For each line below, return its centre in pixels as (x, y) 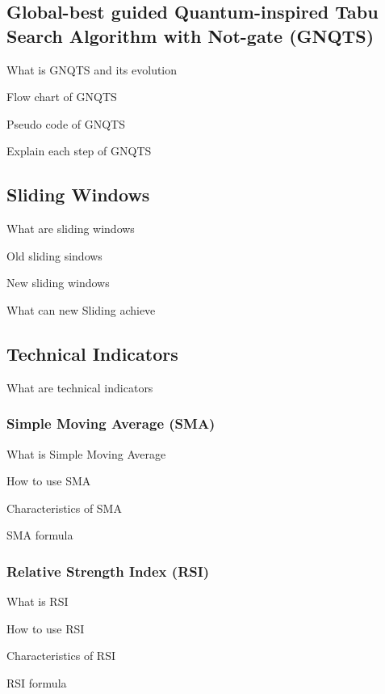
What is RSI (38, 601)
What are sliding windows (71, 229)
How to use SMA (49, 481)
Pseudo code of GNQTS (66, 123)
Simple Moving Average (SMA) (111, 423)
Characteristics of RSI (61, 656)
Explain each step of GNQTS (79, 151)
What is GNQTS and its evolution (92, 69)
